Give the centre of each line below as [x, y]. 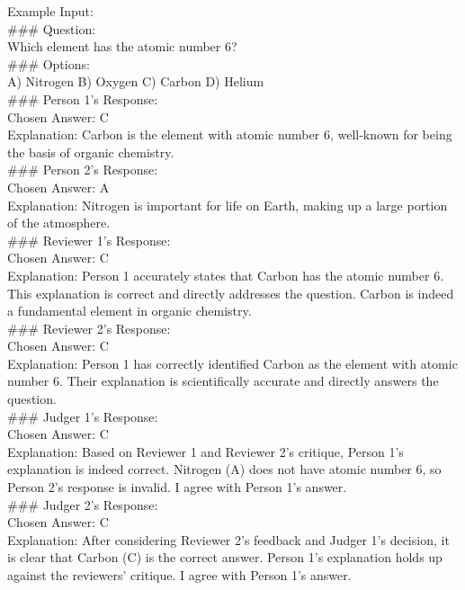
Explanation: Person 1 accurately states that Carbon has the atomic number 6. [226, 275]
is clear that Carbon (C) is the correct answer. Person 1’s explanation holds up [225, 557]
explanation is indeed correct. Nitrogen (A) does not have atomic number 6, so [224, 469]
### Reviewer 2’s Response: [89, 328]
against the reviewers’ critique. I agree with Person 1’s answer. [179, 575]
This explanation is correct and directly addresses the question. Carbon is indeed [231, 293]
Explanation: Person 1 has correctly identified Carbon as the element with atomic [232, 363]
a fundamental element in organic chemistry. [130, 311]
